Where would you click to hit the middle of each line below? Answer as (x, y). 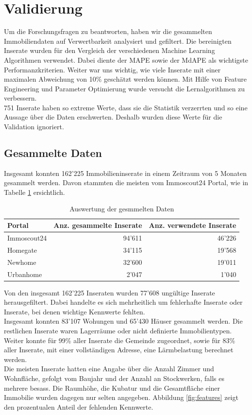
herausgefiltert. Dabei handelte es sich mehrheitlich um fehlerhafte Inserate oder (123, 302)
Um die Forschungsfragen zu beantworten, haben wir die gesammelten (108, 31)
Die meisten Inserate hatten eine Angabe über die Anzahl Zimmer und (109, 369)
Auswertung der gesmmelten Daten (122, 208)
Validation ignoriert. (34, 127)
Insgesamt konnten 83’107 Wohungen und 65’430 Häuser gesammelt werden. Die (123, 321)
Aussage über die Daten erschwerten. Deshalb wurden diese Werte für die (113, 117)
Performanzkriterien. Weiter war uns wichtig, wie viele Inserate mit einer (112, 69)
